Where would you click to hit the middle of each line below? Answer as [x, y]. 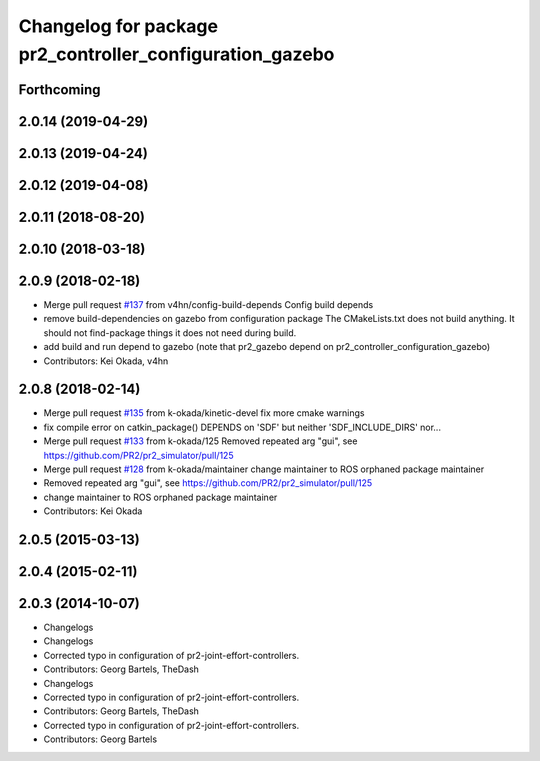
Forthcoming [59, 89]
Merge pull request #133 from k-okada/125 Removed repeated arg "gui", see [200, 441]
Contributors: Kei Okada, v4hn [106, 361]
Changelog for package [118, 26]
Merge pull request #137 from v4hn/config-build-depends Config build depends [208, 304]
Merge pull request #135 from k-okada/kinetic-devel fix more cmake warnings [204, 413]
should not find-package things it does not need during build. [170, 332]
